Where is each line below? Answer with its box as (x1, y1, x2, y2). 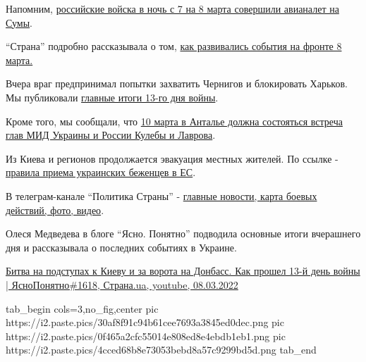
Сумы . (6, 15, 32, 30)
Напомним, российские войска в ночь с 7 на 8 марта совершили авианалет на (6, 1, 339, 15)
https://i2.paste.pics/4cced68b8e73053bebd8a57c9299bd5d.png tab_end (6, 342, 317, 357)
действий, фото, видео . (6, 202, 104, 217)
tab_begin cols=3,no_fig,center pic (6, 301, 159, 316)
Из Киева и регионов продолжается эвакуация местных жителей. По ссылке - (6, 151, 338, 166)
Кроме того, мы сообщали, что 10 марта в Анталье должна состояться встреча (6, 113, 343, 128)
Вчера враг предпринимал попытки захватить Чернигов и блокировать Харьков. (6, 76, 348, 91)
